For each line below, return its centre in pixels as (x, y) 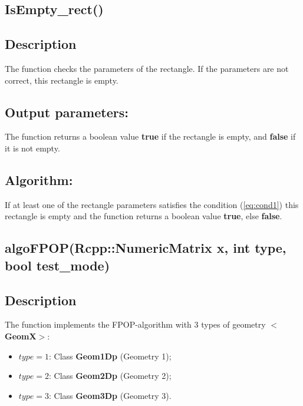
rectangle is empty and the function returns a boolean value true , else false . (144, 216)
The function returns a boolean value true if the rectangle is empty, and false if (150, 136)
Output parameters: (67, 112)
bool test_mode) (57, 265)
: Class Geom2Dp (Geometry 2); (110, 376)
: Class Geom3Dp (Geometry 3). (110, 395)
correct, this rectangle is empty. (62, 80)
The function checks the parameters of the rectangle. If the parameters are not (147, 68)
